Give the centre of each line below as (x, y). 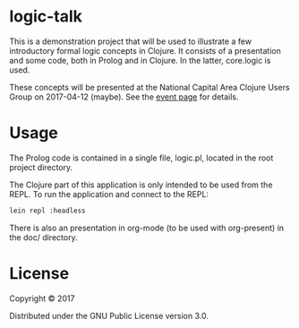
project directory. (41, 167)
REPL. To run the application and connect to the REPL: (109, 194)
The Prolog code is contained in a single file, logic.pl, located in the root (141, 158)
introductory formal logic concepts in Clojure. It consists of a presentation (145, 50)
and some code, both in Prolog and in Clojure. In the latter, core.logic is (140, 60)
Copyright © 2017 (42, 298)
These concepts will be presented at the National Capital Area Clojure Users (149, 87)
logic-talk (46, 17)
